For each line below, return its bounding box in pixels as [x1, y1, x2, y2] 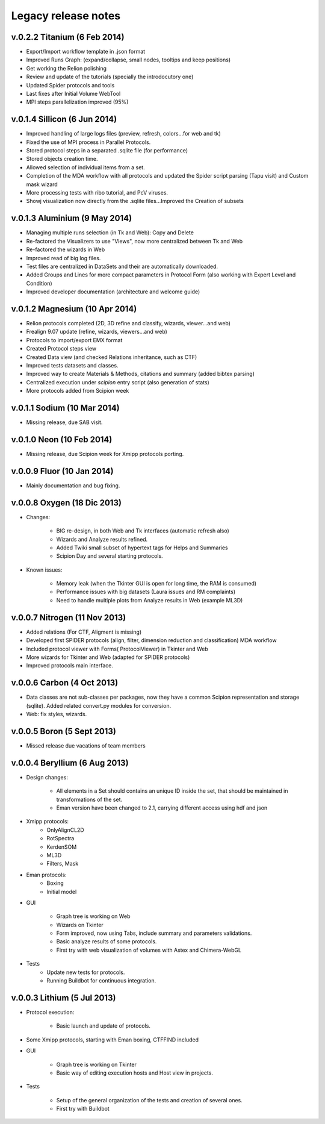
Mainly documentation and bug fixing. [26, 482, 120, 489]
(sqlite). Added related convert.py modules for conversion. [26, 702, 172, 709]
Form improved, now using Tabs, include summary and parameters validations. [56, 929, 252, 937]
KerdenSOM [46, 843, 77, 851]
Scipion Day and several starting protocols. [56, 552, 163, 560]
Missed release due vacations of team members [26, 742, 146, 749]
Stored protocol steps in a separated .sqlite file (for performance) [26, 147, 188, 154]
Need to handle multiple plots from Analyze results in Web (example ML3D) [56, 596, 243, 604]
